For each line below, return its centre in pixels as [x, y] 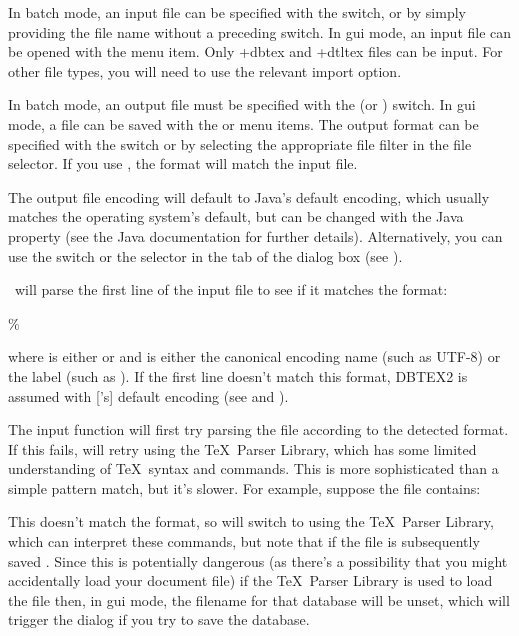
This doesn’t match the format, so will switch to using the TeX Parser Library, [251, 521]
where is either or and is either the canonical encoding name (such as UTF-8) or [254, 356]
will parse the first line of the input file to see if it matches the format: [231, 289]
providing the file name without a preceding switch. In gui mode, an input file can [260, 31]
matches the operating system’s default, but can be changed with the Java [236, 216]
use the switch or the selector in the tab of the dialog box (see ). [205, 255]
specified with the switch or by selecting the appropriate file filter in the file [240, 143]
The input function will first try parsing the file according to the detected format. [258, 429]
